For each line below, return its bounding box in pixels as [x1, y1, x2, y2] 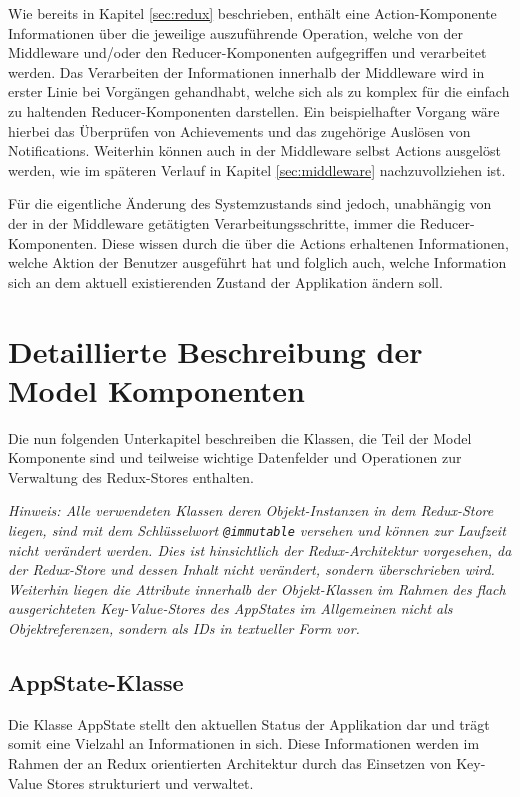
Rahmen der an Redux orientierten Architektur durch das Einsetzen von [8, 753, 452, 774]
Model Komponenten [8, 369, 305, 410]
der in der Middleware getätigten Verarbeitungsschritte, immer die [8, 212, 416, 233]
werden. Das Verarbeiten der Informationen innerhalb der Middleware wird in [8, 61, 485, 82]
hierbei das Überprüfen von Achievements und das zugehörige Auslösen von [8, 120, 471, 141]
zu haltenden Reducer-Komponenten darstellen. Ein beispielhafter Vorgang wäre [8, 100, 500, 121]
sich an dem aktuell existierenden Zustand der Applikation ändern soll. [8, 271, 443, 292]
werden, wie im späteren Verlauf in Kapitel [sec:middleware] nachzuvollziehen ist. [8, 159, 506, 180]
